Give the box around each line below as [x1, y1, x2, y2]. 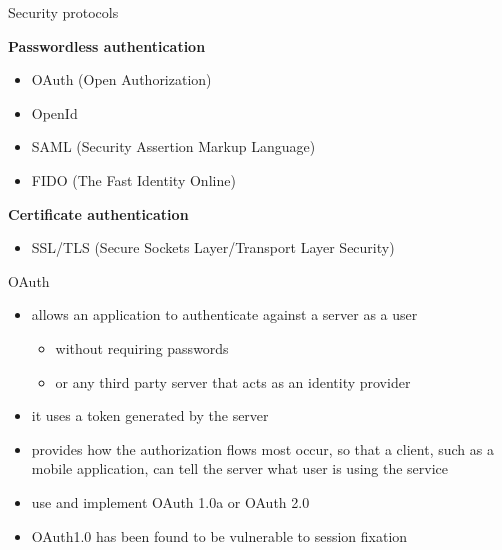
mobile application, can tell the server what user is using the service [31, 458, 449, 479]
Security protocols [8, 2, 119, 22]
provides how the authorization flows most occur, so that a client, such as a [31, 438, 494, 459]
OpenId [31, 102, 78, 123]
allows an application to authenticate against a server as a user [31, 304, 418, 325]
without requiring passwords [55, 337, 229, 358]
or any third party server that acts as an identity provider [55, 371, 411, 392]
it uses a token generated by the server [31, 405, 269, 426]
